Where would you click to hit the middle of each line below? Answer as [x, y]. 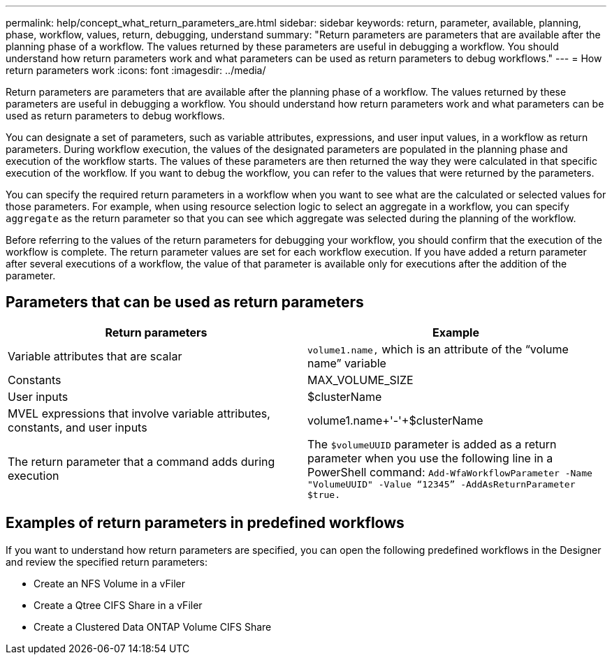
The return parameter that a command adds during [141, 461]
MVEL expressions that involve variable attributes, [139, 413]
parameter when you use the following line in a [430, 458]
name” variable [347, 363]
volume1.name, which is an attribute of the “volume [438, 349]
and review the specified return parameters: [107, 562]
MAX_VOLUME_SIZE [360, 380]
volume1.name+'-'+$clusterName [395, 420]
